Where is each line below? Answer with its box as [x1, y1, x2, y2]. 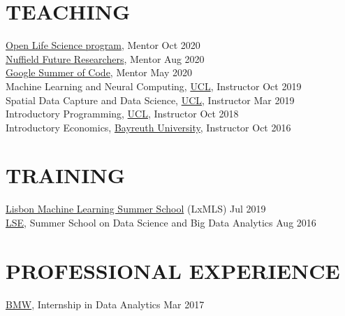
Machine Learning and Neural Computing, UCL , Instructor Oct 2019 [6, 78, 302, 93]
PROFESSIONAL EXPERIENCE [6, 256, 340, 285]
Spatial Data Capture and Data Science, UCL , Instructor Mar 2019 [6, 92, 295, 107]
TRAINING [6, 161, 126, 189]
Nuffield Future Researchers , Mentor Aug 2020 [6, 51, 205, 66]
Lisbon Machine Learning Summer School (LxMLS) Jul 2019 [6, 201, 266, 216]
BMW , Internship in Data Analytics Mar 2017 [6, 296, 205, 311]
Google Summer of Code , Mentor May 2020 [6, 65, 192, 80]
